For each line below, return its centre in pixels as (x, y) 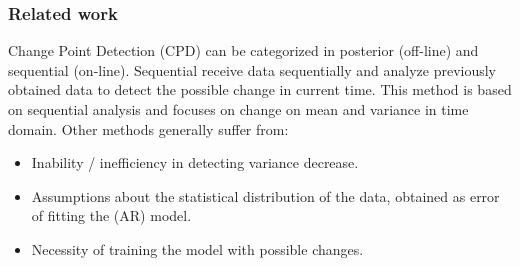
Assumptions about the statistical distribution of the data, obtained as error (265, 195)
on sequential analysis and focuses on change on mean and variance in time (238, 109)
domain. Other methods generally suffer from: (148, 128)
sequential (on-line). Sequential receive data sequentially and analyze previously (252, 69)
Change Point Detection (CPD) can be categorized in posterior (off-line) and (243, 50)
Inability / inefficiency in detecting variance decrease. (195, 162)
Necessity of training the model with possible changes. (197, 248)
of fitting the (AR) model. (111, 215)
